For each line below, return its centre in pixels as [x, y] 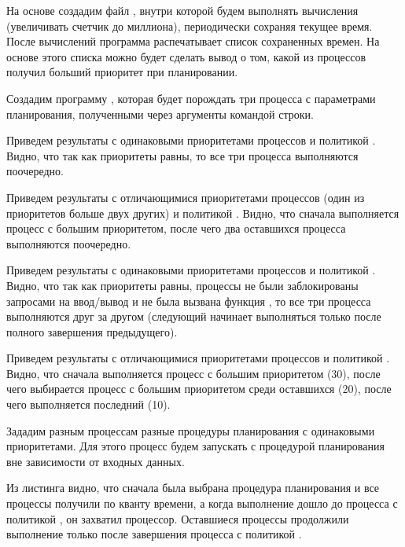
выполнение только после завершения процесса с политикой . [154, 534]
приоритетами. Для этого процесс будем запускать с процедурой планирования [195, 446]
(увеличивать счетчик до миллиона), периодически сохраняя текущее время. [190, 26]
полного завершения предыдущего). [92, 331]
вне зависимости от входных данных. [96, 461]
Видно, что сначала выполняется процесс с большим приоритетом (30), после [193, 373]
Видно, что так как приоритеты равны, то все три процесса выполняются [182, 155]
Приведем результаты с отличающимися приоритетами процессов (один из [186, 197]
